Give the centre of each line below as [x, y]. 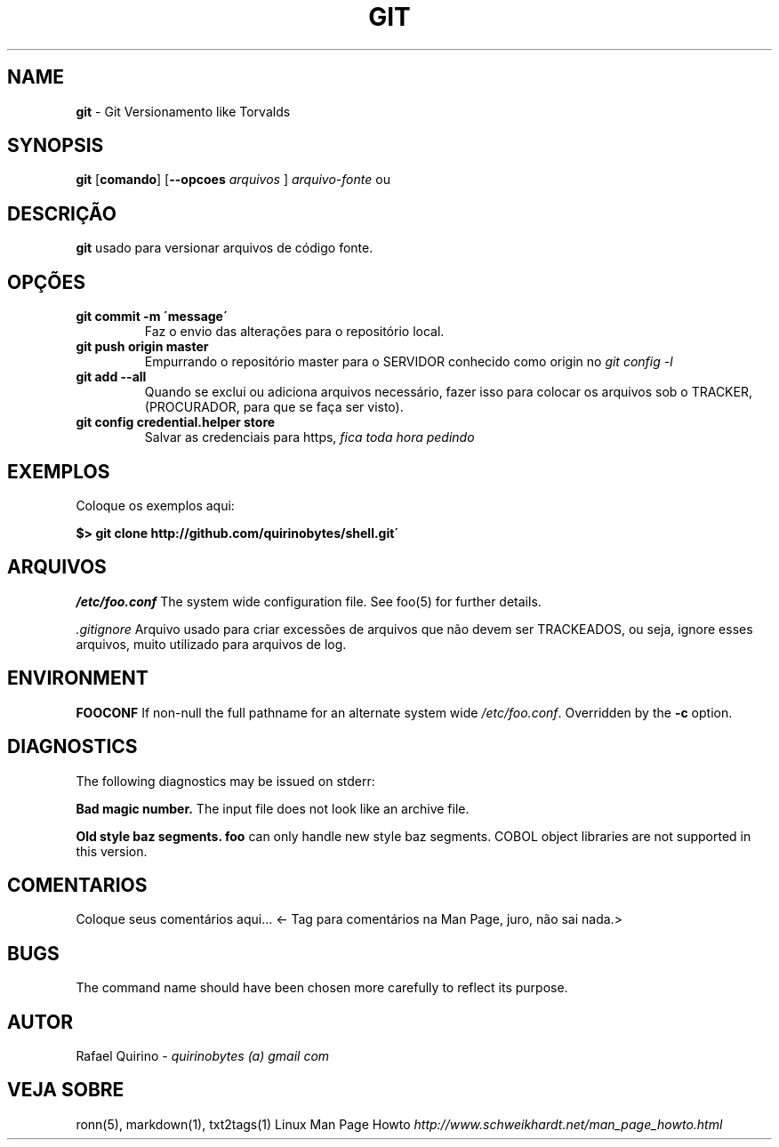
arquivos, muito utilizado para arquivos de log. [211, 644]
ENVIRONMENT [78, 678]
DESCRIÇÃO [62, 213]
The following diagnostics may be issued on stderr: [225, 781]
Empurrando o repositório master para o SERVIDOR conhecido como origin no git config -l [409, 362]
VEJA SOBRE [66, 1090]
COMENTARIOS [77, 885]
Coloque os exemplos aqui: [155, 505]
